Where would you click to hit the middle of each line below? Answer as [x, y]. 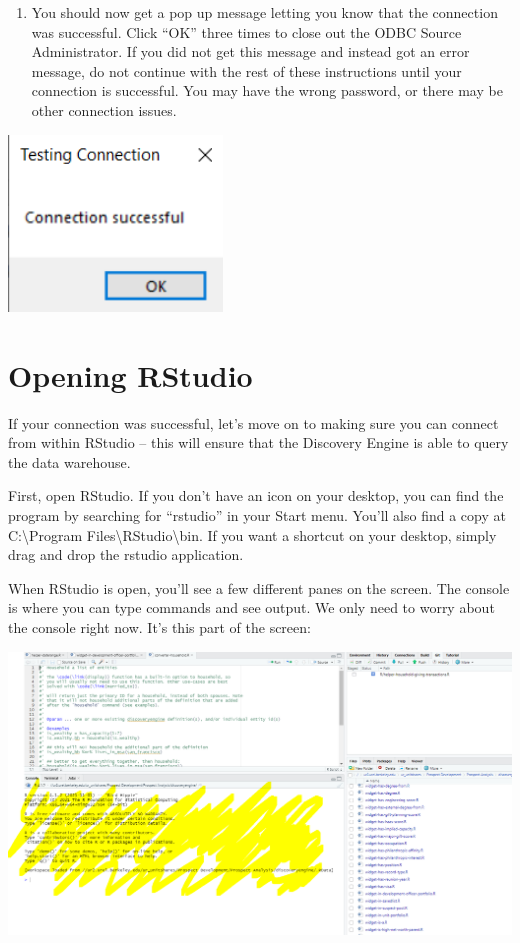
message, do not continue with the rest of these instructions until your [246, 70]
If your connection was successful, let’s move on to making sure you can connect [253, 422]
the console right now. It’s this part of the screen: [159, 626]
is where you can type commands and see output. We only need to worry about [251, 607]
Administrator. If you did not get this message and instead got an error [250, 51]
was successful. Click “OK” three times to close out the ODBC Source [246, 31]
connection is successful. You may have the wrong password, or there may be [267, 90]
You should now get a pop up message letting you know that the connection [264, 12]
